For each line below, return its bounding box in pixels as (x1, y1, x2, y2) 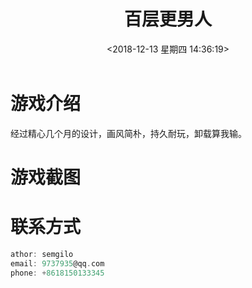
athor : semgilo (10, 249, 74, 259)
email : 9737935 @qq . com (10, 258, 105, 269)
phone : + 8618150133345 (10, 268, 105, 278)
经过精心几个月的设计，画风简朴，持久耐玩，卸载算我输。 (10, 127, 247, 139)
